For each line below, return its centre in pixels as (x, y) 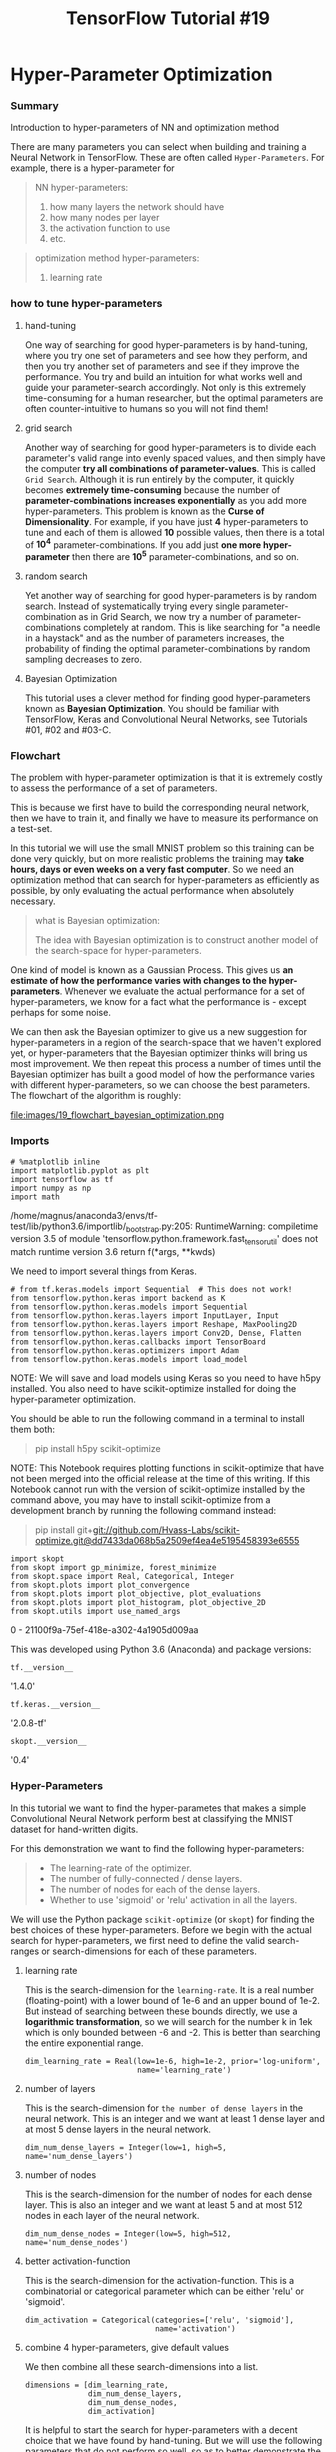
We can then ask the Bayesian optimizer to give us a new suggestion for (159, 1032)
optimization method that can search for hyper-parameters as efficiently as (165, 880)
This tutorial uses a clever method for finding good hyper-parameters (167, 698)
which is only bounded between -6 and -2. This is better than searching (172, 2032)
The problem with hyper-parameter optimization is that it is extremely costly (166, 778)
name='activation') (195, 2328)
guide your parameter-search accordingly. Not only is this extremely (165, 387)
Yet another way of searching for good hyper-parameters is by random (171, 596)
